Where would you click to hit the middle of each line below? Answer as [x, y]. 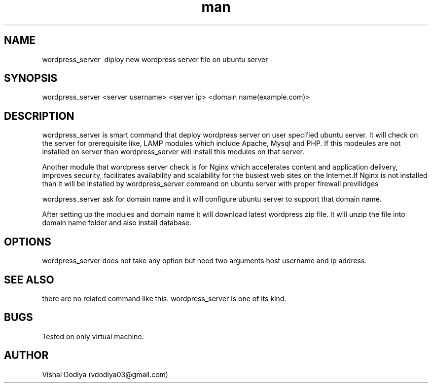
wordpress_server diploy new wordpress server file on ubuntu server [155, 59]
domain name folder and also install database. [117, 223]
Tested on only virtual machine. [93, 336]
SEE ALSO [29, 280]
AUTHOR [26, 355]
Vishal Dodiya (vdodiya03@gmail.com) [105, 374]
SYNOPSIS [31, 78]
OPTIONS [28, 242]
